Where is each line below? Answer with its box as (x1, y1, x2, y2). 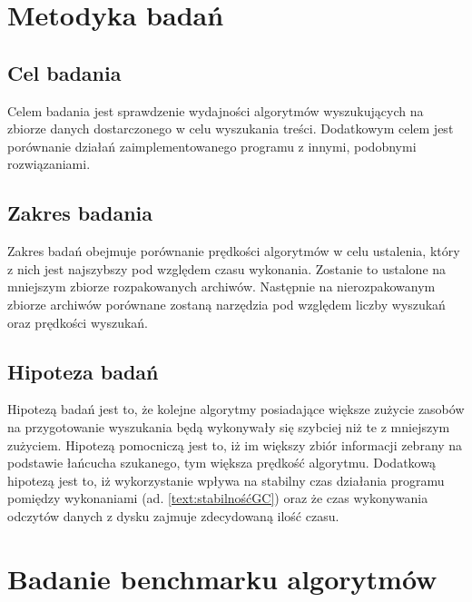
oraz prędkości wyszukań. (7, 312, 149, 331)
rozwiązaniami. (7, 154, 91, 173)
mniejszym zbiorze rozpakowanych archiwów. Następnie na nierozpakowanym (7, 277, 436, 296)
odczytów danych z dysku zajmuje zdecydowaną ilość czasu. (7, 506, 339, 525)
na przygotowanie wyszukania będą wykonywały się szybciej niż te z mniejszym (7, 417, 450, 436)
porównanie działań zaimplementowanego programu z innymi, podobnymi (7, 136, 417, 155)
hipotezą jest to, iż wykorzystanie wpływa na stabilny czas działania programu (7, 470, 445, 489)
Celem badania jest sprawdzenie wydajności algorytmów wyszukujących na (7, 101, 424, 120)
